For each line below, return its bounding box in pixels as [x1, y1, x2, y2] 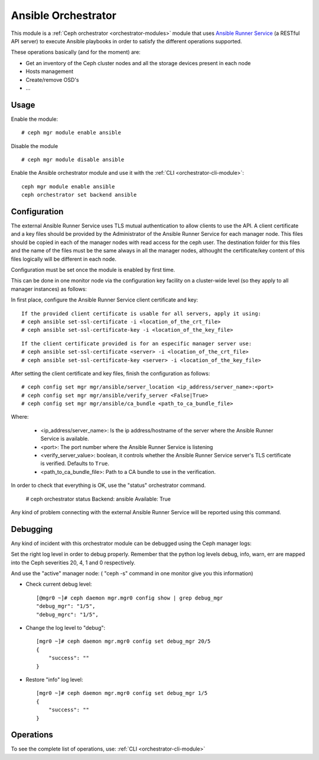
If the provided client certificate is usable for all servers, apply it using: [21, 310, 262, 317]
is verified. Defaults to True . [40, 460, 109, 467]
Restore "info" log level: [25, 676, 83, 683]
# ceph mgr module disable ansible [21, 156, 125, 163]
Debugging [11, 524, 53, 534]
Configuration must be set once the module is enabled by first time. [11, 267, 175, 273]
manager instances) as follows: [11, 285, 87, 293]
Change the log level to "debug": [25, 624, 106, 631]
